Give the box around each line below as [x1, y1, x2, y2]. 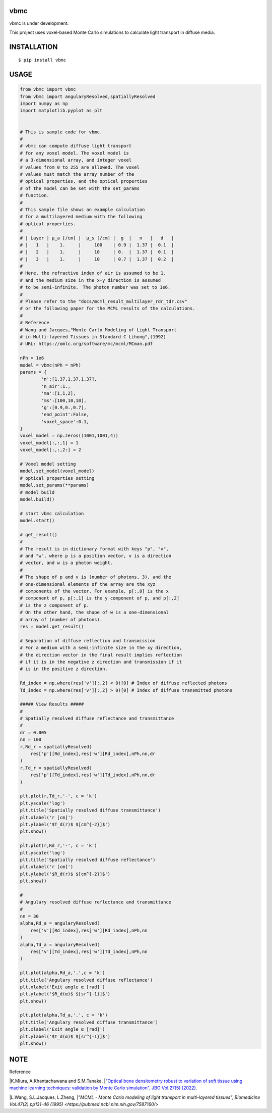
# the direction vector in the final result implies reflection [20, 652, 182, 657]
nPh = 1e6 [20, 355, 44, 361]
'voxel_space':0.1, [41, 419, 89, 424]
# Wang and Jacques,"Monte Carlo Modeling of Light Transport [20, 327, 177, 333]
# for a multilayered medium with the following [20, 214, 143, 220]
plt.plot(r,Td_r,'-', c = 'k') [20, 793, 98, 799]
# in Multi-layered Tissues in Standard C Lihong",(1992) [20, 334, 166, 339]
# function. [20, 192, 50, 198]
